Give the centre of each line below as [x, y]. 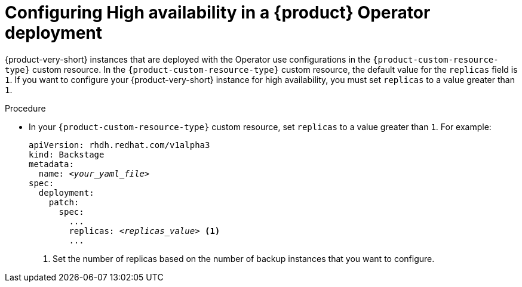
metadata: [51, 164]
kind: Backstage [67, 154]
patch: [64, 202]
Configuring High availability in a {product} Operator [218, 13]
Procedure [25, 108]
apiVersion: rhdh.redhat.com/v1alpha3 [119, 145]
